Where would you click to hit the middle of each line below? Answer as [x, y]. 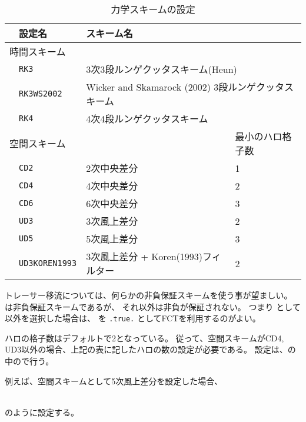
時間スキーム [38, 51]
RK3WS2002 [41, 94]
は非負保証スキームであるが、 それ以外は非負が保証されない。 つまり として [153, 306]
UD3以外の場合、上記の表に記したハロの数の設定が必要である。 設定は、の [150, 349]
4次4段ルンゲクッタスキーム [147, 119]
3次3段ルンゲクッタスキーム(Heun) [162, 69]
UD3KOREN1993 [48, 263]
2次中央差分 [112, 168]
